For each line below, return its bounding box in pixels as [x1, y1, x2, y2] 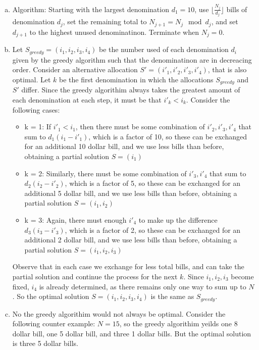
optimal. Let [12, 74, 51, 84]
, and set [211, 16, 238, 27]
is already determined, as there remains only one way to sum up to [39, 281, 246, 291]
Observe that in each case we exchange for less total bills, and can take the [12, 261, 244, 272]
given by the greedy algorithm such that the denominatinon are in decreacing [12, 54, 252, 65]
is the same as [150, 291, 194, 302]
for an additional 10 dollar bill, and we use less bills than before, [24, 141, 224, 152]
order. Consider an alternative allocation [12, 64, 138, 75]
